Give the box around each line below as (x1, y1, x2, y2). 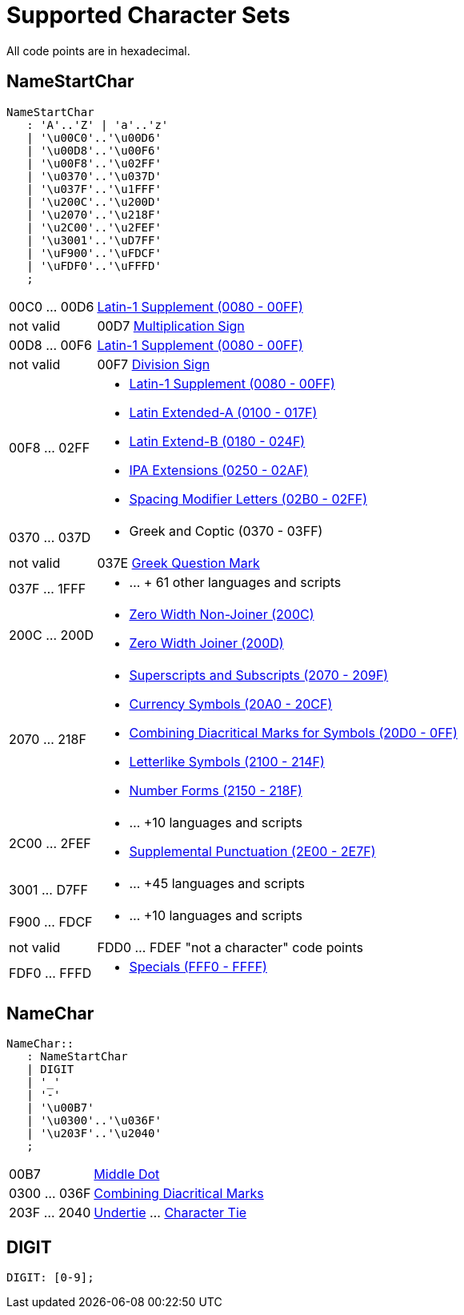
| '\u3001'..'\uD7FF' (26, 233, 162, 247)
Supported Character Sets (6, 2, 290, 29)
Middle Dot (94, 1166, 160, 1183)
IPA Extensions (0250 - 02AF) (129, 461, 308, 478)
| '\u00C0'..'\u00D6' (26, 131, 162, 144)
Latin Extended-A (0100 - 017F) (129, 404, 318, 420)
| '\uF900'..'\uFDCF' (26, 246, 162, 259)
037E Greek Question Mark (97, 554, 260, 571)
